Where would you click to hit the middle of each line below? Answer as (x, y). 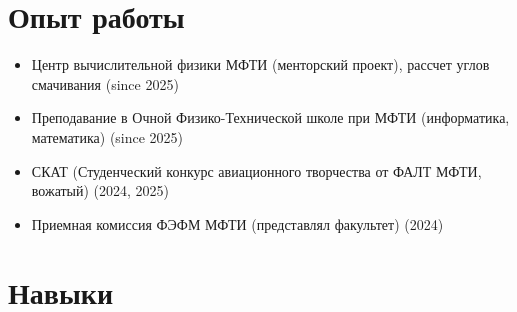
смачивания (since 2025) (105, 83)
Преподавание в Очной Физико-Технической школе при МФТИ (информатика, (270, 117)
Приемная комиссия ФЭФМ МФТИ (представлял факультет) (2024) (237, 223)
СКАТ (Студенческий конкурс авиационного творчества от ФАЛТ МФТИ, (256, 170)
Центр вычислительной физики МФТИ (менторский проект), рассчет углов (260, 64)
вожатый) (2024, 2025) (100, 190)
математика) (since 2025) (107, 136)
